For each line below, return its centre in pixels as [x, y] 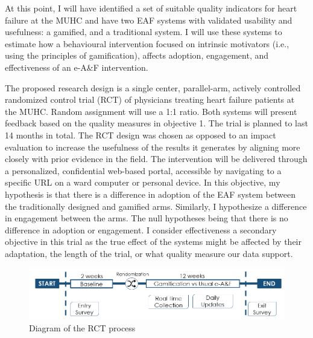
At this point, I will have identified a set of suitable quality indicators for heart [151, 8]
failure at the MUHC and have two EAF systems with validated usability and [149, 20]
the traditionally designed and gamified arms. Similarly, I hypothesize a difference [156, 206]
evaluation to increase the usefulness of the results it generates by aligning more [153, 147]
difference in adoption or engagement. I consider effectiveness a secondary [141, 229]
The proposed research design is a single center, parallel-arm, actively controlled [153, 87]
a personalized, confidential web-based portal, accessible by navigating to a [143, 170]
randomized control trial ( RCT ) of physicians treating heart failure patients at [150, 99]
